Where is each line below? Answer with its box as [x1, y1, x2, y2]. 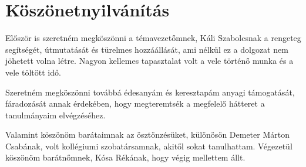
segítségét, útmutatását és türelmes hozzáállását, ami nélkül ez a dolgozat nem [5, 43, 288, 55]
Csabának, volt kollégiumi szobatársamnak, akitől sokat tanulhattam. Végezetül [5, 139, 292, 152]
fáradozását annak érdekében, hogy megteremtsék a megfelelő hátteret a [5, 97, 265, 110]
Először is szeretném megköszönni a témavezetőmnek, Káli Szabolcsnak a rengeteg [5, 32, 301, 44]
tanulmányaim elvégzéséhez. [5, 108, 106, 121]
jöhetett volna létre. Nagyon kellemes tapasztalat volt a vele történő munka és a [5, 54, 294, 67]
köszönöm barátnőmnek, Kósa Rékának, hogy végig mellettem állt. [5, 151, 246, 163]
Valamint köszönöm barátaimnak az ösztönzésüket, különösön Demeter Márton [5, 128, 290, 141]
